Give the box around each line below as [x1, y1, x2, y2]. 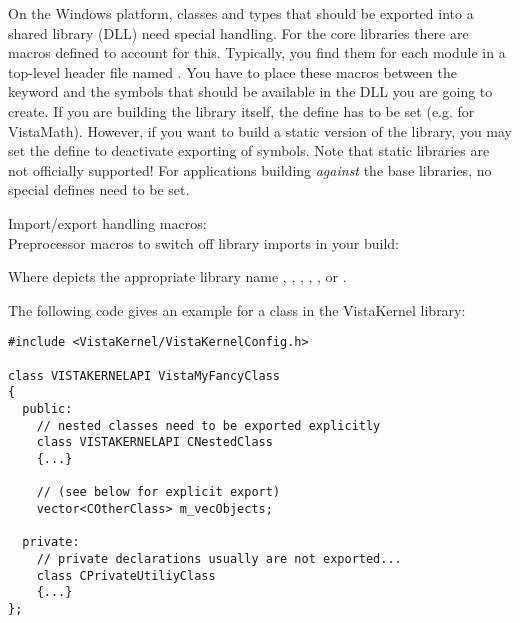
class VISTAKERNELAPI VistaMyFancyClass [8, 368, 281, 383]
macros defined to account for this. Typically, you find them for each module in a [8, 42, 506, 63]
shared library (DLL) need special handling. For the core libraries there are [8, 22, 469, 43]
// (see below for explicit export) [36, 485, 281, 500]
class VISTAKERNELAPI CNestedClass [36, 435, 273, 450]
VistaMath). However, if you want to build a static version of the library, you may [8, 120, 513, 141]
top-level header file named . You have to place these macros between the [8, 61, 457, 82]
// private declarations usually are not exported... [36, 551, 402, 566]
